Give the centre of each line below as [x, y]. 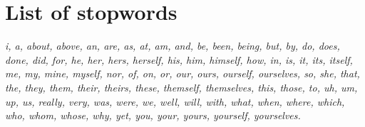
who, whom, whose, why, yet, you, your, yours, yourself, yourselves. [153, 115]
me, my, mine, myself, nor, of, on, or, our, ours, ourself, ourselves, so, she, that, [182, 73]
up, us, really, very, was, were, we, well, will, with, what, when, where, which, [175, 101]
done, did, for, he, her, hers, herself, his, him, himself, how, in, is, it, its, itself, [179, 59]
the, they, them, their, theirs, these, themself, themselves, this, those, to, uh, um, [181, 87]
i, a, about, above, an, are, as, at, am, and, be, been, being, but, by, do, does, [173, 46]
